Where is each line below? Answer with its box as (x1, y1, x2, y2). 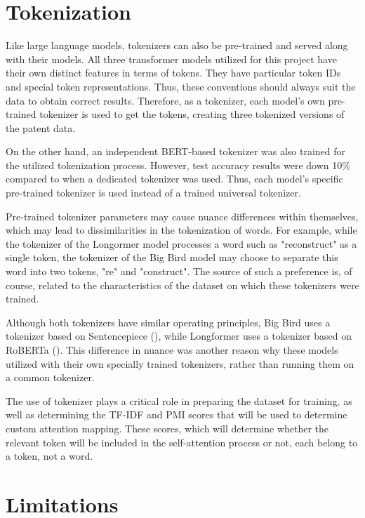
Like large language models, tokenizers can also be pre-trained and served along (6, 38, 348, 53)
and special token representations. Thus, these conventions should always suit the (6, 79, 356, 93)
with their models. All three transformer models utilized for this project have (6, 51, 337, 66)
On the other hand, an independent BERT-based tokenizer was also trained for (6, 144, 345, 159)
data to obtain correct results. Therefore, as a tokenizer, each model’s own (6, 93, 325, 107)
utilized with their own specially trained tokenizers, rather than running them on (6, 356, 354, 371)
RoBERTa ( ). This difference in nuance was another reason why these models (6, 343, 338, 357)
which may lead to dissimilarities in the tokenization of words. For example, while (6, 223, 357, 237)
